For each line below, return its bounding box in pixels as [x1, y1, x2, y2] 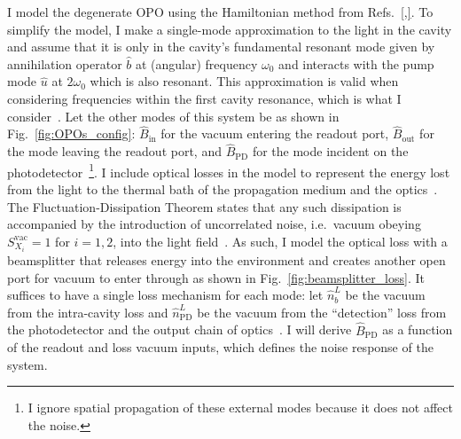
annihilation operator [7, 54, 122, 73]
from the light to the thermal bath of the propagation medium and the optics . [7, 180, 438, 199]
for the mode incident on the [252, 142, 409, 161]
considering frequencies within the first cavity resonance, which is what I [7, 89, 402, 107]
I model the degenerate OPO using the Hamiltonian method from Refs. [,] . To [7, 3, 434, 20]
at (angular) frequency [135, 54, 258, 73]
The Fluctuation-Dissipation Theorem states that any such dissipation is [7, 197, 402, 216]
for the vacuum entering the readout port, [160, 124, 389, 143]
